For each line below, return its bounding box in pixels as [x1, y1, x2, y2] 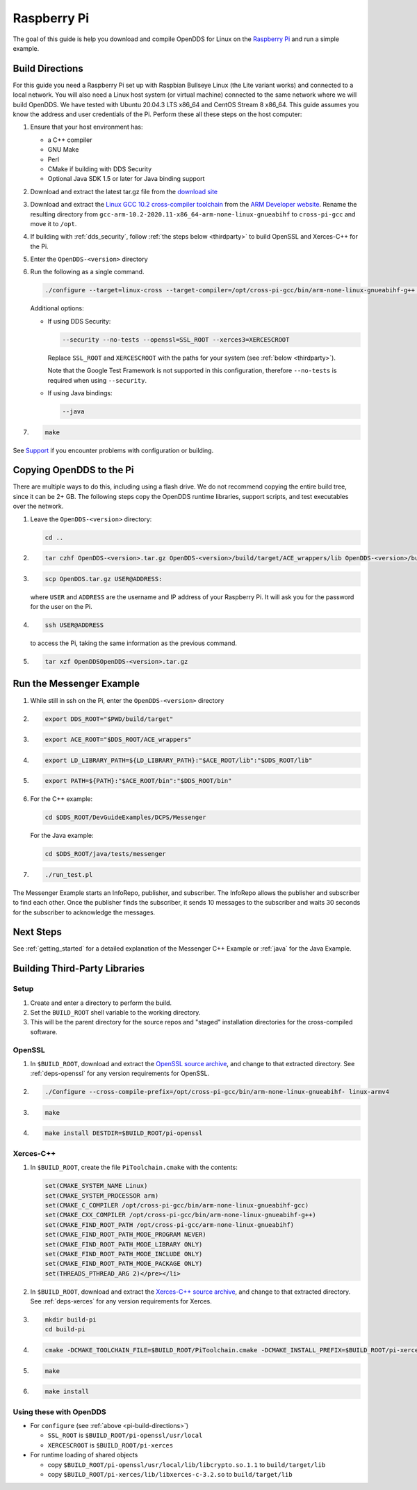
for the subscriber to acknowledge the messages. [13, 908, 156, 917]
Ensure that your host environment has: [30, 122, 143, 132]
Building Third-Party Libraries [13, 962, 145, 974]
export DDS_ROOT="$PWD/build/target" [44, 715, 174, 723]
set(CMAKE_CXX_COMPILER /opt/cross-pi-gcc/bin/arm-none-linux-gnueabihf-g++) [44, 1211, 316, 1219]
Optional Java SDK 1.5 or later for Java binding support [47, 175, 205, 183]
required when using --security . [47, 376, 147, 384]
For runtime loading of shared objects [30, 1451, 138, 1459]
